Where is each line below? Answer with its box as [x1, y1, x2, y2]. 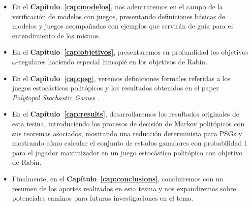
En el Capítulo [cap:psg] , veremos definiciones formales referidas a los [12, 73, 231, 83]
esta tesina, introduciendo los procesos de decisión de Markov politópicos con [12, 118, 245, 128]
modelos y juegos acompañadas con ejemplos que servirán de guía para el [12, 21, 233, 31]
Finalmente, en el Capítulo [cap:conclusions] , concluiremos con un [12, 173, 223, 183]
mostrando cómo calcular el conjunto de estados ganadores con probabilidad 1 [12, 138, 248, 148]
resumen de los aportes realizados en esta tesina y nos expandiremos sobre [12, 183, 236, 193]
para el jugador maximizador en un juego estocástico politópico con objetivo [12, 147, 243, 157]
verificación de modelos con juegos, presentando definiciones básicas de [12, 11, 225, 21]
